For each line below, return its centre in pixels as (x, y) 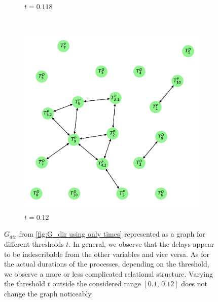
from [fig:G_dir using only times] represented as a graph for (112, 234)
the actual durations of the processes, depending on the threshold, (107, 264)
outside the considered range (97, 284)
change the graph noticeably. (49, 293)
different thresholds (34, 243)
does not (194, 284)
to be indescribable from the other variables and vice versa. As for (107, 254)
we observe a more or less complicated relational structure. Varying (108, 273)
